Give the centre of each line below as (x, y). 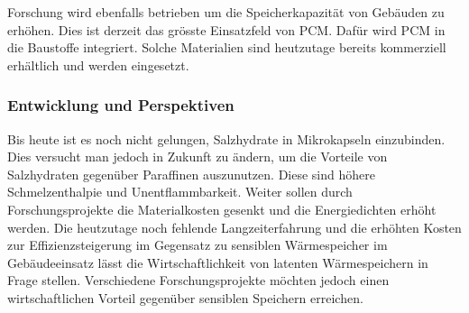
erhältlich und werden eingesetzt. (98, 64)
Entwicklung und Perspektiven (121, 105)
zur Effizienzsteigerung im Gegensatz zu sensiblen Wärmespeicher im (198, 245)
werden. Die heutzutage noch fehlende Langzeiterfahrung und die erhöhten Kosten (234, 227)
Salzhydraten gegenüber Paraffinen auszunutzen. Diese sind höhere (191, 174)
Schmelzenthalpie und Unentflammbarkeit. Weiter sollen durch (180, 192)
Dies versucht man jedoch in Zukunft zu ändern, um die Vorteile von (198, 156)
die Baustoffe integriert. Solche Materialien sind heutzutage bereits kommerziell (227, 47)
